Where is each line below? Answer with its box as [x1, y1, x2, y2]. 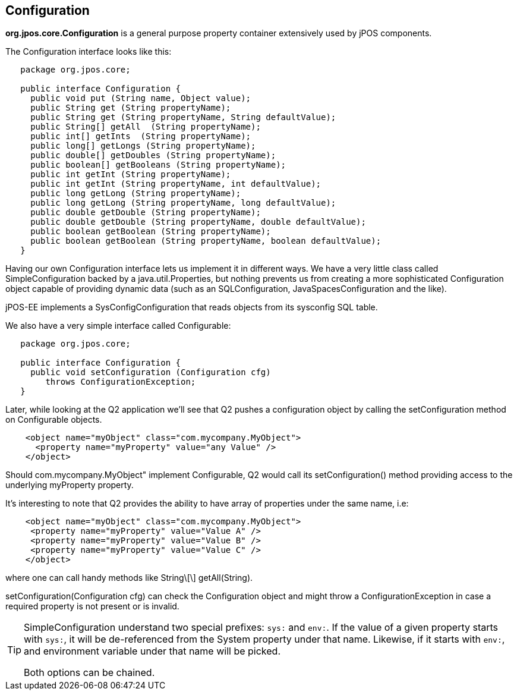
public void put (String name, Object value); [30, 93, 251, 103]
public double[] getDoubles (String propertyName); [30, 150, 276, 161]
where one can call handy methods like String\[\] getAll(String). [5, 573, 253, 583]
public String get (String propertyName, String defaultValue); [30, 112, 336, 122]
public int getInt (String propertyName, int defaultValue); [30, 179, 321, 189]
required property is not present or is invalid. [5, 601, 179, 612]
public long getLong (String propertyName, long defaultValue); [30, 198, 336, 208]
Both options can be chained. [24, 666, 155, 679]
